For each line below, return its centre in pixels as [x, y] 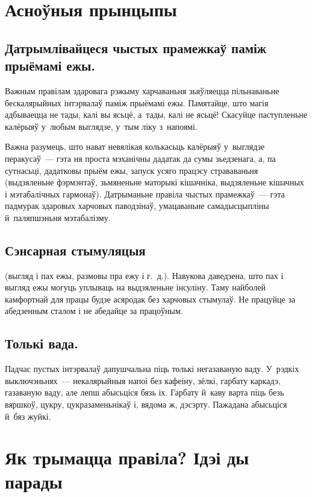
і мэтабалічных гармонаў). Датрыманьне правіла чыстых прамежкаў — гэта [145, 194]
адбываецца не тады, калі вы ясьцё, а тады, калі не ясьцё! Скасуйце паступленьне [156, 114]
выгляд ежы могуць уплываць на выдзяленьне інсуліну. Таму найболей [135, 287]
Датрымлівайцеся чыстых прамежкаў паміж [136, 47]
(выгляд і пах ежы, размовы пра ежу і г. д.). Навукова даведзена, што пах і [144, 275]
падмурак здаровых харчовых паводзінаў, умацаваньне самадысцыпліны [137, 206]
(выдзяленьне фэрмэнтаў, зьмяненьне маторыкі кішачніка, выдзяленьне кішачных [154, 182]
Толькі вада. [42, 343]
